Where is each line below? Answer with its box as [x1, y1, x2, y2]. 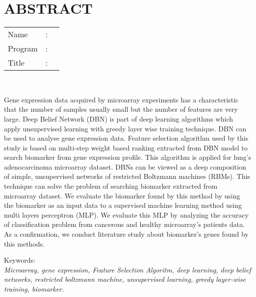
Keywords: [4, 255, 35, 265]
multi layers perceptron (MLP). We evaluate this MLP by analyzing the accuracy [4, 209, 249, 220]
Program [8, 43, 38, 54]
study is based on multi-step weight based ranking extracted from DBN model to [4, 142, 248, 152]
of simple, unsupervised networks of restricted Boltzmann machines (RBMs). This [4, 171, 250, 181]
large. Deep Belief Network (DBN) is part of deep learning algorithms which [4, 113, 233, 124]
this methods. [4, 238, 45, 248]
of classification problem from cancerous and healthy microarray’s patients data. [4, 219, 245, 229]
